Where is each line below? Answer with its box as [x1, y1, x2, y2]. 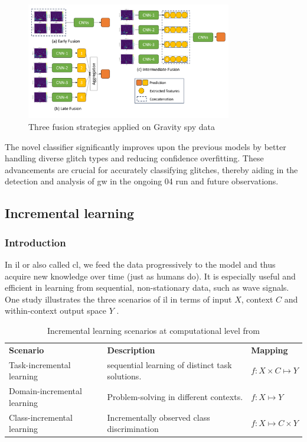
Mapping [251, 343, 288, 356]
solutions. [107, 370, 142, 382]
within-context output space [5, 304, 106, 317]
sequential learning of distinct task [107, 358, 232, 370]
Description [107, 343, 155, 356]
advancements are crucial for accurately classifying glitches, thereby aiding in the [5, 163, 298, 175]
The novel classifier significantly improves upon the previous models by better [5, 140, 286, 152]
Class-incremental [9, 411, 73, 423]
